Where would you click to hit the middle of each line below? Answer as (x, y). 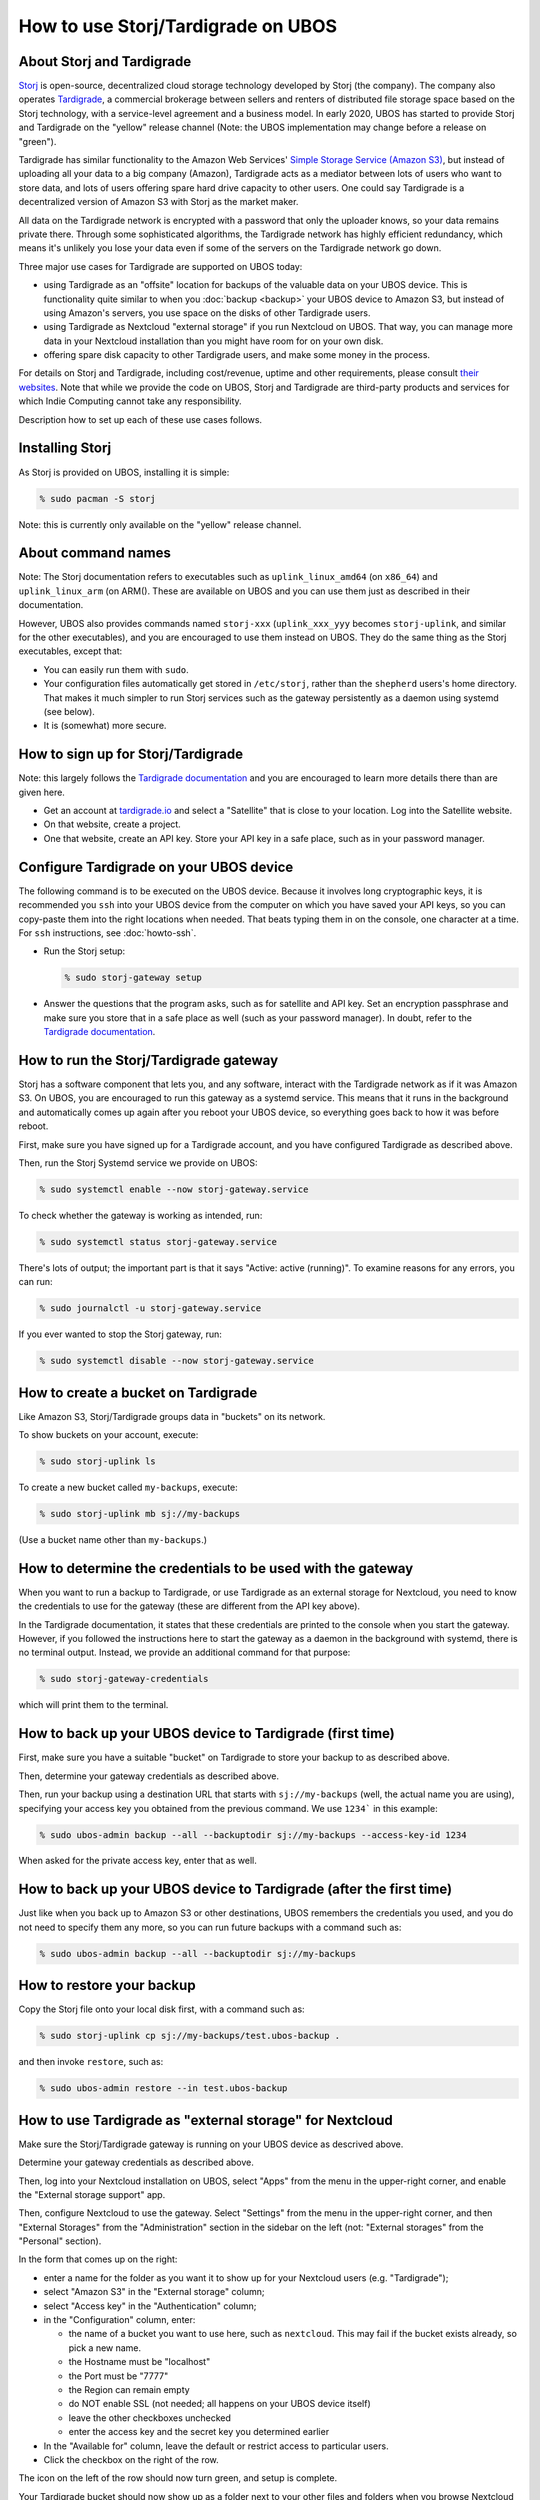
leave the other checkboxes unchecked (150, 2417)
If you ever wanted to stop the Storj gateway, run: (120, 1334)
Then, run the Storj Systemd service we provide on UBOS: (138, 1162)
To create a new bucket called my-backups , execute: (128, 1487)
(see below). (69, 711)
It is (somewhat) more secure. (105, 726)
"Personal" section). (60, 2241)
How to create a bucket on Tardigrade (138, 1392)
